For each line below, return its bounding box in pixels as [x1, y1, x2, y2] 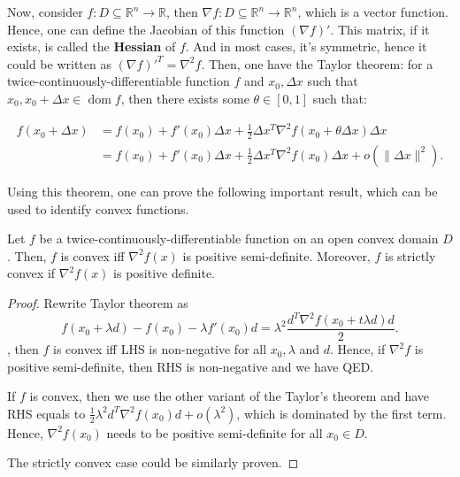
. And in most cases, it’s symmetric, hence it [185, 37, 427, 56]
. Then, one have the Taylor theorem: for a [201, 54, 433, 73]
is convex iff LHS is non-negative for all [52, 340, 267, 358]
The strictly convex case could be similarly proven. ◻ [7, 453, 299, 472]
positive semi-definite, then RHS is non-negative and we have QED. [7, 357, 374, 375]
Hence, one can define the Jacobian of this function [7, 19, 285, 38]
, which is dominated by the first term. [236, 404, 447, 422]
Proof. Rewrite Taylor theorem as [7, 293, 188, 312]
